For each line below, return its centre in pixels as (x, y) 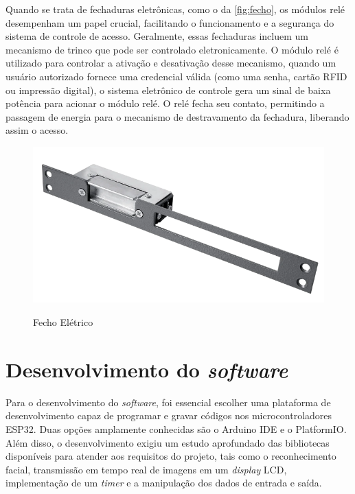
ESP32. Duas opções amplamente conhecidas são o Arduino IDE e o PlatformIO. (176, 428)
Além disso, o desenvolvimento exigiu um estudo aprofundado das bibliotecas (168, 442)
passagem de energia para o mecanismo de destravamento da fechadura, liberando (177, 116)
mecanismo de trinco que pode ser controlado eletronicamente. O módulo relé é (172, 49)
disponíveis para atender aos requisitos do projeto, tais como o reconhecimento (171, 456)
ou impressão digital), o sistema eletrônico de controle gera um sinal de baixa (168, 90)
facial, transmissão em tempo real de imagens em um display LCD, (146, 469)
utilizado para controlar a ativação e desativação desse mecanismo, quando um (171, 63)
